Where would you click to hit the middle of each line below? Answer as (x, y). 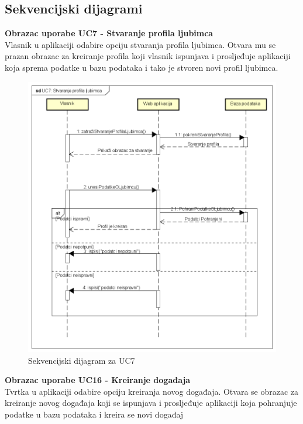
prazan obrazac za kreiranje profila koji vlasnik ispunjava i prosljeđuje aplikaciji (148, 56)
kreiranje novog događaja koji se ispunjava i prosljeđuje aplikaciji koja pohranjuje (151, 403)
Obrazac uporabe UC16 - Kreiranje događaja (98, 380)
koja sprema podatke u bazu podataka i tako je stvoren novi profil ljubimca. (142, 67)
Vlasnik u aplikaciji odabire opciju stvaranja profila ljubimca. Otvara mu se (140, 44)
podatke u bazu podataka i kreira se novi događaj (94, 414)
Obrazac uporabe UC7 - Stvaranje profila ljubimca (109, 33)
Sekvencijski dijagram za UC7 (82, 360)
